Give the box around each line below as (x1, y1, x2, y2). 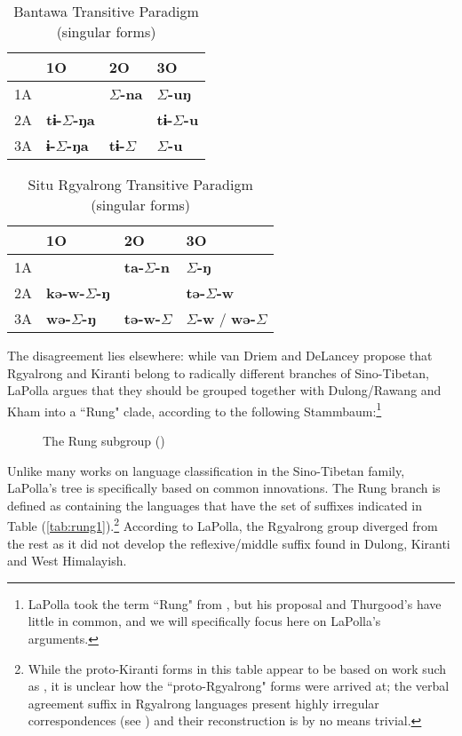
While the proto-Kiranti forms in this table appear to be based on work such (28, 659, 447, 677)
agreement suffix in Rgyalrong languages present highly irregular (28, 693, 379, 712)
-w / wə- (196, 308, 256, 328)
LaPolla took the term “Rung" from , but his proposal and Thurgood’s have (28, 594, 442, 613)
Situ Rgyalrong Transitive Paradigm (28, 174, 253, 194)
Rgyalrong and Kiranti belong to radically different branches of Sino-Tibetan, (7, 363, 429, 382)
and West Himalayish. (7, 551, 127, 570)
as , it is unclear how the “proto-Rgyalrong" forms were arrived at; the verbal (28, 677, 450, 695)
